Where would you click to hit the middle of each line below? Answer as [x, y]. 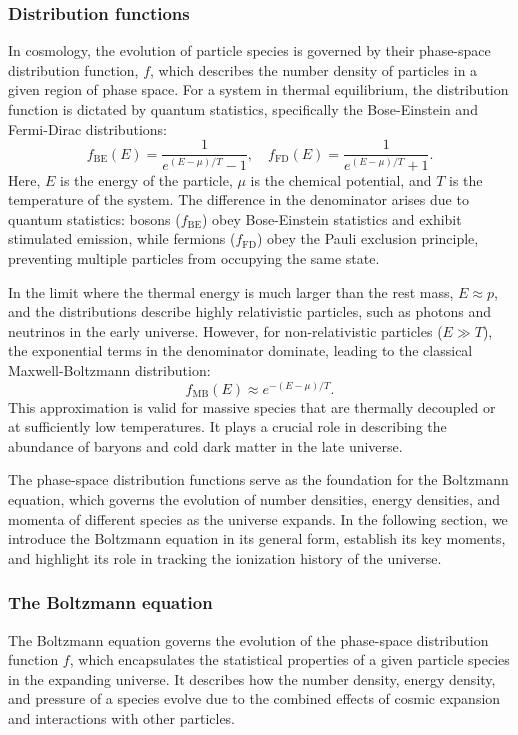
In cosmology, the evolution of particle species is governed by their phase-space [249, 50]
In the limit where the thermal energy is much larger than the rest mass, [231, 291]
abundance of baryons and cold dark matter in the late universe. [205, 445]
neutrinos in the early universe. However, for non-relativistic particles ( [225, 330]
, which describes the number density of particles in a [314, 69]
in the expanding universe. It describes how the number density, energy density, [252, 678]
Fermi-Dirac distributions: [87, 128]
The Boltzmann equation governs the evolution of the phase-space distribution [248, 639]
